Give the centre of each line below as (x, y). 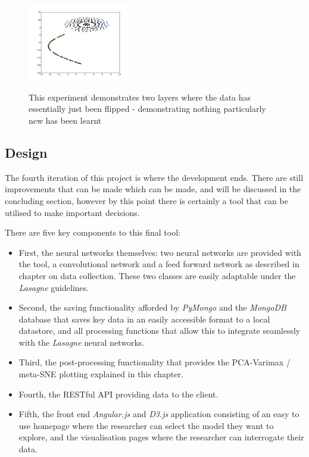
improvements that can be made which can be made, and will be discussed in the (153, 189)
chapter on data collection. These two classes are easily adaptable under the (157, 275)
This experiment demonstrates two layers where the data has (140, 97)
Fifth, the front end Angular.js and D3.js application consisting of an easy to (159, 414)
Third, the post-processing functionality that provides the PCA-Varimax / (154, 362)
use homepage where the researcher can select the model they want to (146, 425)
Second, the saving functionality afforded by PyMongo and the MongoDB (152, 307)
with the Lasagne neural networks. (82, 342)
